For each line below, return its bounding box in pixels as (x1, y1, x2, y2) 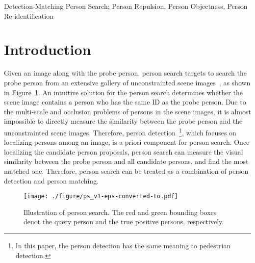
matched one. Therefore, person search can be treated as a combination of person (4, 165, 249, 176)
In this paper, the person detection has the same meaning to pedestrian (15, 240, 231, 250)
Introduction (4, 39, 91, 59)
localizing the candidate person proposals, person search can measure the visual (4, 146, 243, 157)
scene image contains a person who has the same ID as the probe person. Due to (4, 97, 246, 107)
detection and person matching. (4, 175, 99, 185)
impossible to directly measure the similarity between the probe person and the (4, 116, 243, 126)
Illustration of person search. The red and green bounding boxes (24, 207, 217, 217)
